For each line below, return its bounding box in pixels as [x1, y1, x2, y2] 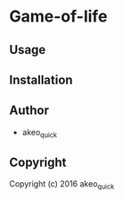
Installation [9, 72, 73, 87]
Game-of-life [9, 6, 108, 27]
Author [9, 103, 49, 118]
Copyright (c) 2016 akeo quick [9, 178, 115, 192]
